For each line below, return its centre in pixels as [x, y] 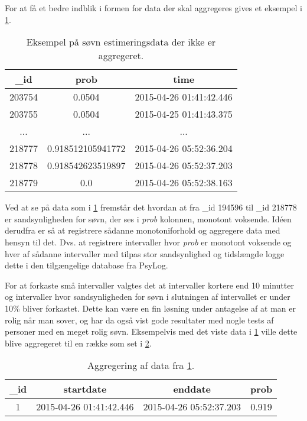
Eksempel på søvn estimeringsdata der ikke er [121, 42]
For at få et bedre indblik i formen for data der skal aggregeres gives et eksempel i [153, 8]
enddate [192, 389]
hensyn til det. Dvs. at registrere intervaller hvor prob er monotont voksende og [148, 242]
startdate [85, 389]
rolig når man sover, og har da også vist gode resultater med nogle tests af [139, 320]
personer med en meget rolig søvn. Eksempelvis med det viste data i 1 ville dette [151, 331]
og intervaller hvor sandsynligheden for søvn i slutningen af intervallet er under [148, 297]
